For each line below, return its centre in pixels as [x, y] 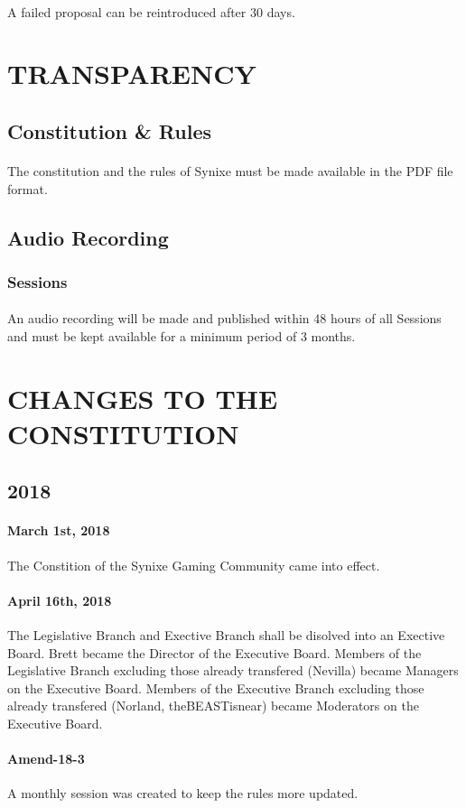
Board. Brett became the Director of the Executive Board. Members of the [214, 652]
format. [28, 188]
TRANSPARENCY [132, 74]
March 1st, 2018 [59, 530]
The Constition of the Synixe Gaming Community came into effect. [194, 565]
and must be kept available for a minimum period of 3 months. [182, 335]
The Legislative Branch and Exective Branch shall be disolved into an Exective [226, 635]
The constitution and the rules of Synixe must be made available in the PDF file [230, 170]
